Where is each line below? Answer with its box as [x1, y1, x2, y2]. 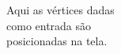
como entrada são [6, 17, 92, 33]
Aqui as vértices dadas [6, 2, 115, 17]
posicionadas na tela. [6, 33, 108, 49]
